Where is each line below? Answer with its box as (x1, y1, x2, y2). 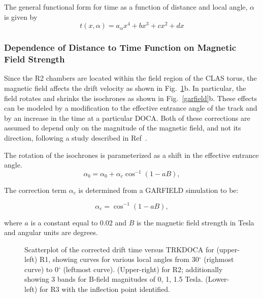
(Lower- (205, 274, 229, 284)
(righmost (204, 254, 234, 264)
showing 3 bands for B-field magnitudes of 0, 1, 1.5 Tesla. (24, 274, 203, 284)
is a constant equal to (30, 217, 98, 227)
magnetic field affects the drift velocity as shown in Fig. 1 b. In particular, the (4, 83, 246, 93)
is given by (4, 11, 38, 22)
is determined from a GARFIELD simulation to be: (78, 184, 239, 195)
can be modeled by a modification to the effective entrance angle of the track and (4, 103, 257, 113)
